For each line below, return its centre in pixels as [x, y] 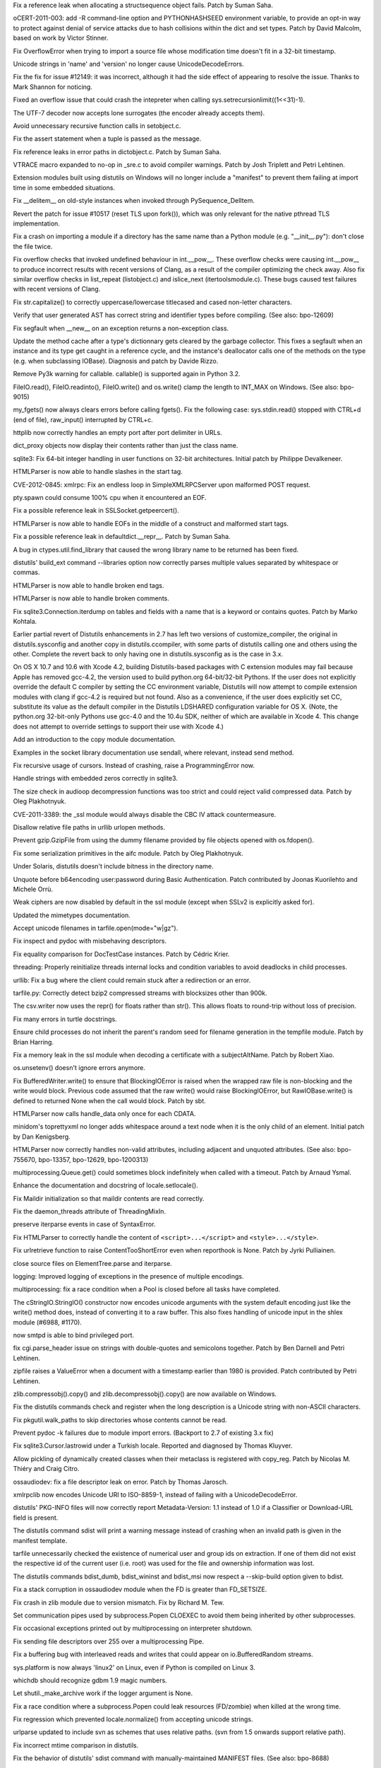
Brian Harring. [34, 1042]
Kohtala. [25, 621]
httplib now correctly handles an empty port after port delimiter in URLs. [117, 433]
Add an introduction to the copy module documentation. [95, 740]
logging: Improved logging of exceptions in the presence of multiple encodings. [128, 1276]
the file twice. [33, 246]
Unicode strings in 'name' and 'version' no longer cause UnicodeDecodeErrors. [128, 64]
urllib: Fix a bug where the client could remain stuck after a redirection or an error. [132, 980]
